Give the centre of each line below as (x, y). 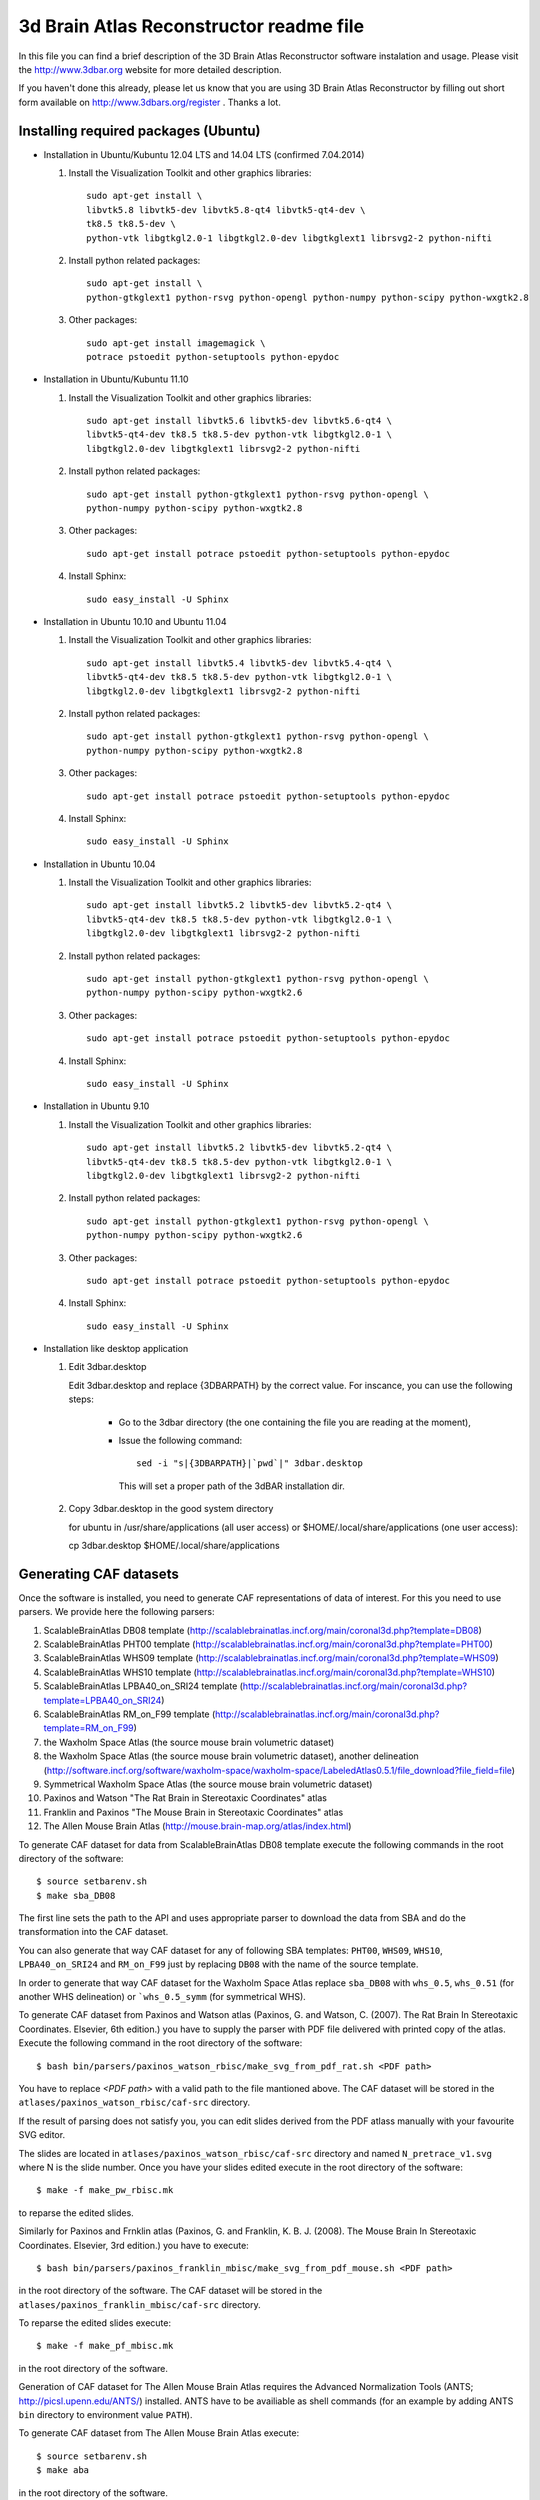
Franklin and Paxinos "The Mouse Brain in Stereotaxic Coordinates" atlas (193, 1812)
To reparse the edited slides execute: (95, 2323)
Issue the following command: (180, 1441)
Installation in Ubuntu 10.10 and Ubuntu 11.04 (135, 621)
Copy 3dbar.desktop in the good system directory (171, 1509)
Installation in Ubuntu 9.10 (96, 1106)
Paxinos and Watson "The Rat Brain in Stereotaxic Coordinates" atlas (185, 1798)
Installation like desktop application (116, 1349)
